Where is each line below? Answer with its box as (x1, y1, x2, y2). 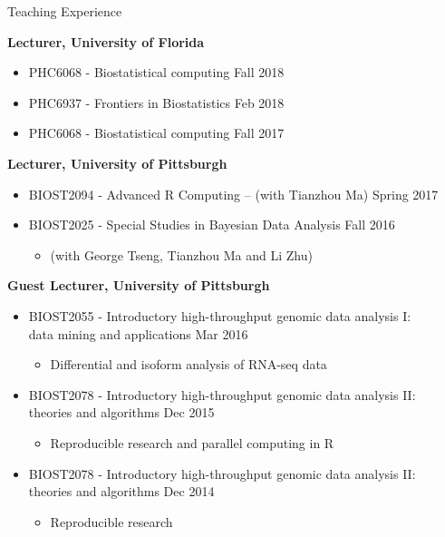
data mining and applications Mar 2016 (28, 324, 248, 343)
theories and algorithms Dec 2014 (28, 482, 215, 501)
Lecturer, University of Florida (7, 32, 205, 51)
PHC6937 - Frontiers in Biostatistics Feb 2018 (28, 93, 285, 112)
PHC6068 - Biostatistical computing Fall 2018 (28, 63, 285, 82)
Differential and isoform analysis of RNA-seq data (50, 355, 327, 374)
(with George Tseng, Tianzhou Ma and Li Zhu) (50, 245, 313, 264)
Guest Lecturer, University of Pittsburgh (7, 276, 270, 295)
